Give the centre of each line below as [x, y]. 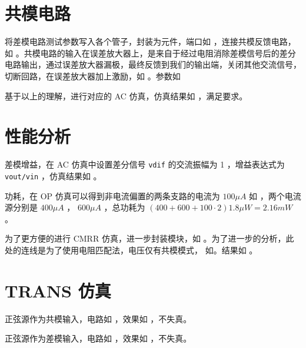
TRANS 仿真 [58, 290]
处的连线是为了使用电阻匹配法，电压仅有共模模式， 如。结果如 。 [131, 250]
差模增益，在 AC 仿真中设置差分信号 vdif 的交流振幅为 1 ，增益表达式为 [145, 164]
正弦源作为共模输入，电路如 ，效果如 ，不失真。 [98, 318]
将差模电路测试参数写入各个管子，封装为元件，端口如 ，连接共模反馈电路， [150, 41]
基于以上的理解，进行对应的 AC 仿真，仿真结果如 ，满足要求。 [126, 96]
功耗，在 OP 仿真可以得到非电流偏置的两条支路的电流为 [112, 195]
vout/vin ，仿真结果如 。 [53, 175]
